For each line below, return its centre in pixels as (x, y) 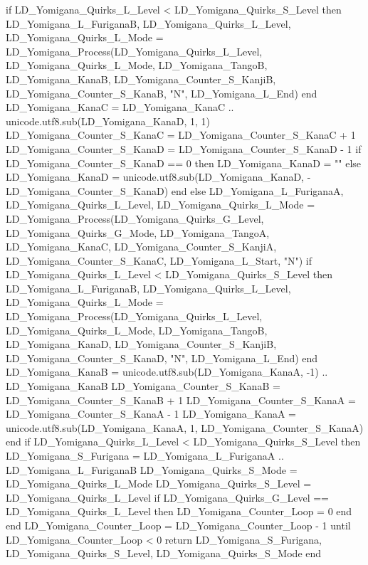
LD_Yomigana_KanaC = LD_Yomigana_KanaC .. (120, 107)
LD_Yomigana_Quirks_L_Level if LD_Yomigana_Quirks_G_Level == (168, 497)
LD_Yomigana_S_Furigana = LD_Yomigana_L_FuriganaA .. (145, 455)
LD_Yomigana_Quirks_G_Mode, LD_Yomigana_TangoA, (138, 232)
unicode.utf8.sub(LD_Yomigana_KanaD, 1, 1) (108, 121)
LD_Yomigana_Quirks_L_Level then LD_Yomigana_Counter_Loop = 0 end (179, 511)
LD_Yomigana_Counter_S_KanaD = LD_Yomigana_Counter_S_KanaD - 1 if (184, 148)
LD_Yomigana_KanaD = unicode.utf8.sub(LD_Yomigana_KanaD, (155, 177)
